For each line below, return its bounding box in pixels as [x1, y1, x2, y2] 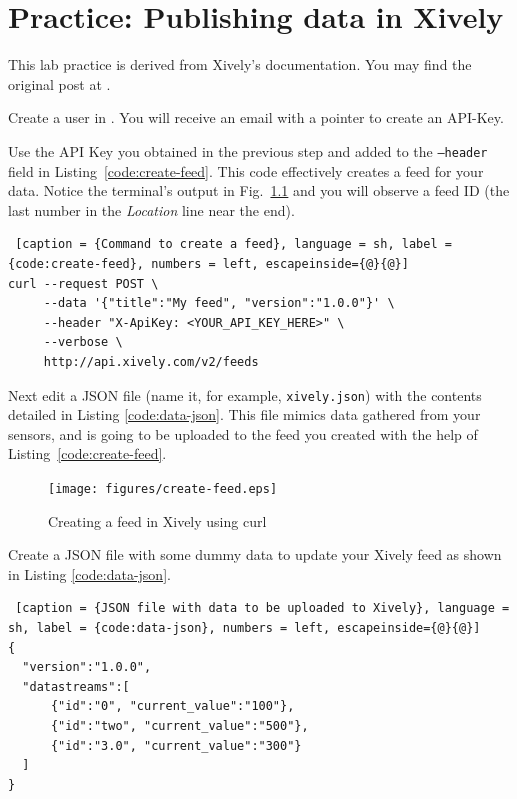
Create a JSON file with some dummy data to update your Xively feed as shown [8, 544, 502, 565]
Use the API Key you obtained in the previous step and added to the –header [8, 140, 488, 161]
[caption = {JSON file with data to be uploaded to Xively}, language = [15, 601, 510, 616]
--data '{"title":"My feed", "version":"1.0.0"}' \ [43, 296, 395, 311]
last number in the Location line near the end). [8, 199, 295, 220]
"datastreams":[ [22, 679, 130, 694]
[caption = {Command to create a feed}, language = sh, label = [15, 237, 452, 252]
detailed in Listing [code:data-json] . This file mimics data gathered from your [8, 404, 481, 425]
